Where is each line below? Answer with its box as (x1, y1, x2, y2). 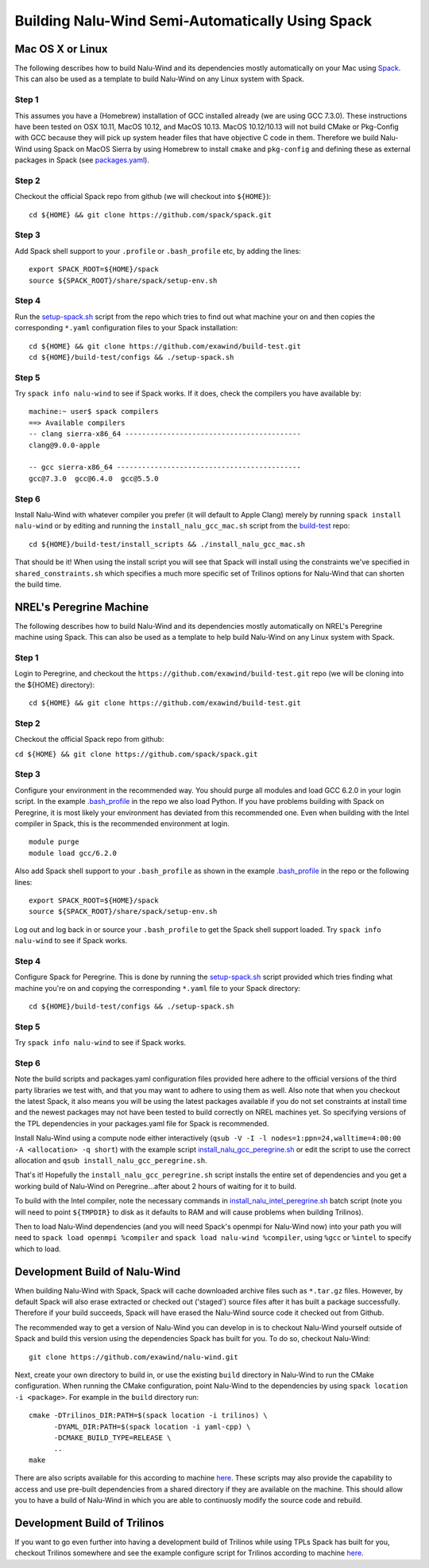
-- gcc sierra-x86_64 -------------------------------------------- (29, 462, 301, 472)
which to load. (14, 1244, 61, 1254)
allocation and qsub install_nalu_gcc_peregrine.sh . (14, 1156, 207, 1165)
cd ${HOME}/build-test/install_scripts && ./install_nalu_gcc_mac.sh (29, 540, 306, 548)
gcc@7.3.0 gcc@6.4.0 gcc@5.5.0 (29, 474, 159, 483)
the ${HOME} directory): (14, 680, 95, 689)
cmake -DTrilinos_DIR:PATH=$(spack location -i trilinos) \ (29, 1411, 268, 1420)
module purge (29, 837, 79, 847)
